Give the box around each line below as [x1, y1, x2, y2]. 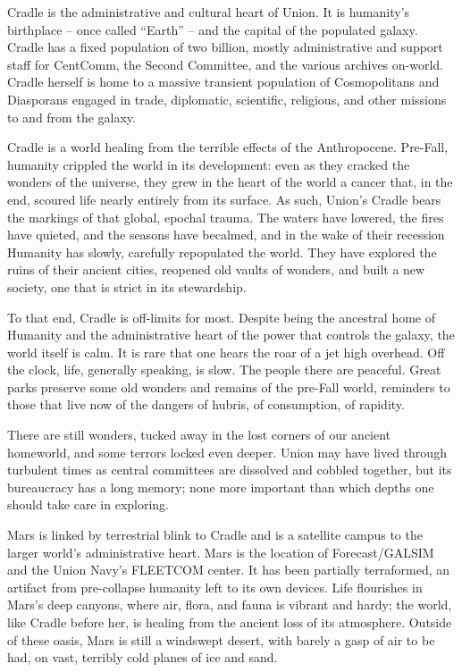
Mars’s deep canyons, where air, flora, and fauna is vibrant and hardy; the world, [7, 595, 452, 614]
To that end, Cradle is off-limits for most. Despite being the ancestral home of [7, 307, 435, 326]
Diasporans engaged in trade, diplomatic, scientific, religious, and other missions [7, 89, 447, 108]
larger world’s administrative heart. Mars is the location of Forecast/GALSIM [7, 542, 434, 561]
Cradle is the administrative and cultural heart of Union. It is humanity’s [7, 3, 410, 21]
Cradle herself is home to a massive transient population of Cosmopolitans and [7, 72, 440, 91]
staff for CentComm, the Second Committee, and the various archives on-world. [7, 55, 444, 73]
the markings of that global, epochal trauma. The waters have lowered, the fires [7, 207, 444, 226]
